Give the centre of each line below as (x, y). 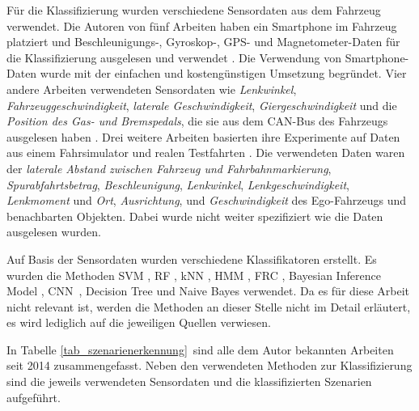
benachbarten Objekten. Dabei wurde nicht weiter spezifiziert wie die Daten (195, 216)
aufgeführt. (34, 397)
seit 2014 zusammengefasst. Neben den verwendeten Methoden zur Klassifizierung (209, 365)
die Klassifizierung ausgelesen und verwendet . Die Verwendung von (174, 57)
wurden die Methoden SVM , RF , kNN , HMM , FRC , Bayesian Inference (194, 275)
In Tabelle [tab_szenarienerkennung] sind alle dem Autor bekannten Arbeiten (200, 349)
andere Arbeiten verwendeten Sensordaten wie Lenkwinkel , (152, 89)
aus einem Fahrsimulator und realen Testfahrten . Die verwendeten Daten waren (206, 153)
